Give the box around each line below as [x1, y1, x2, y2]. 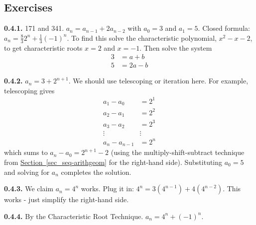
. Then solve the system [139, 42, 212, 53]
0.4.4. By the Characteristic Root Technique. [4, 211, 143, 221]
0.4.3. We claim [4, 183, 54, 194]
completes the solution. [61, 166, 131, 177]
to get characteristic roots [4, 42, 83, 53]
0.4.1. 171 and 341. [4, 23, 64, 33]
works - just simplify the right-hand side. [4, 194, 129, 205]
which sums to [4, 147, 48, 157]
